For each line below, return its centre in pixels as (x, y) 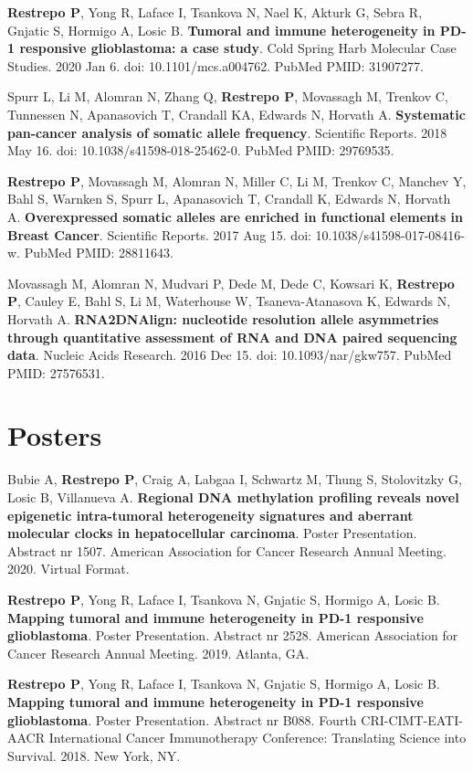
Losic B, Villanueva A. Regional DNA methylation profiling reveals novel (233, 497)
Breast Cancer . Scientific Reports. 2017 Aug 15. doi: (159, 234)
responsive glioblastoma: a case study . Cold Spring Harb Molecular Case (238, 48)
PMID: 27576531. (56, 372)
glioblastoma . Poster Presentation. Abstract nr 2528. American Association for (233, 635)
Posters (55, 435)
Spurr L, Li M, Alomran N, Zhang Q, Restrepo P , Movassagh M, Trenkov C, (228, 96)
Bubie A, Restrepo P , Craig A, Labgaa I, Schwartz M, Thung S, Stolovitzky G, (235, 479)
